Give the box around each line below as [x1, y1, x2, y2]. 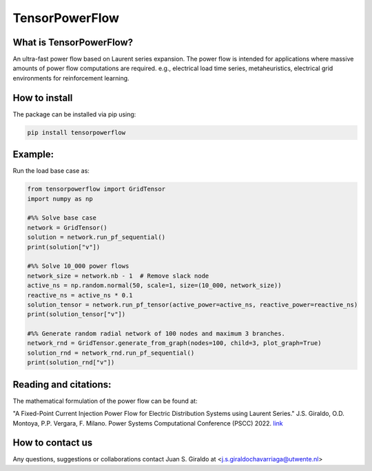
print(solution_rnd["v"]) [27, 359, 115, 366]
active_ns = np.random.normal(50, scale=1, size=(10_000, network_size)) [27, 282, 282, 289]
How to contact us [12, 437, 93, 449]
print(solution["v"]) [27, 243, 101, 251]
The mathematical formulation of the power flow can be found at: [12, 397, 198, 405]
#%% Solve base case [27, 214, 96, 222]
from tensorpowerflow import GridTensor [27, 185, 165, 193]
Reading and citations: [12, 379, 112, 390]
